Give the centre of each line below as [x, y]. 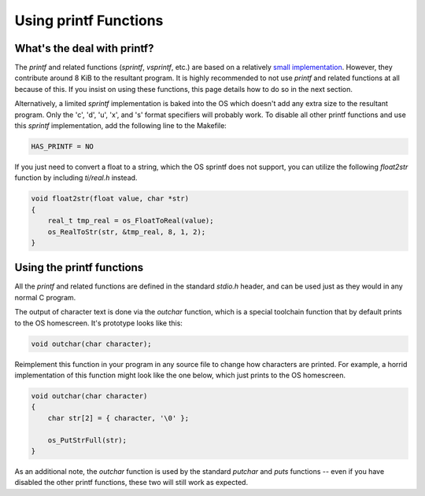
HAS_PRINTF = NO [63, 147]
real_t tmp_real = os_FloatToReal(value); [131, 221]
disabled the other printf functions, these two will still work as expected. [131, 483]
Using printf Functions [89, 20]
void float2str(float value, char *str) [110, 199]
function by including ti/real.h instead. [76, 178]
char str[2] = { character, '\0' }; [118, 418]
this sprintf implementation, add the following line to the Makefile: [121, 126]
